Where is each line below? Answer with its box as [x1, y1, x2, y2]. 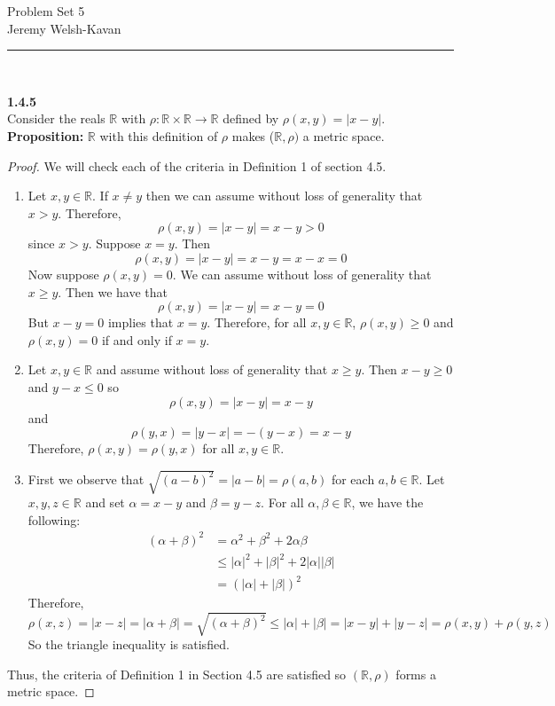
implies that [107, 313, 174, 332]
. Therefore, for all [207, 313, 307, 332]
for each [331, 469, 375, 488]
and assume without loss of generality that [96, 360, 328, 379]
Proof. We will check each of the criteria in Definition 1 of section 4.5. [7, 156, 387, 175]
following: [27, 510, 81, 529]
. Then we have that [58, 282, 168, 301]
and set [85, 493, 125, 512]
